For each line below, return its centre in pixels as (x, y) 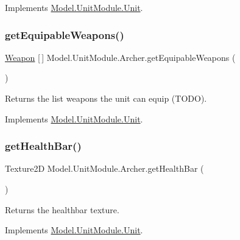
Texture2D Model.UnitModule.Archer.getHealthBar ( (104, 168)
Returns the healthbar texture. (62, 209)
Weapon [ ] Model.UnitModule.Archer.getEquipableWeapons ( (120, 57)
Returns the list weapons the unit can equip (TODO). (106, 98)
